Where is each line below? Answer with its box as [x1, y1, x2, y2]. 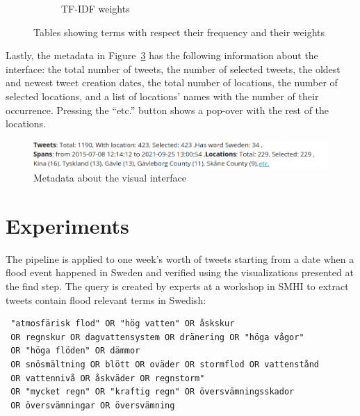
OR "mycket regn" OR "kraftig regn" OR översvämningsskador [10, 387, 295, 397]
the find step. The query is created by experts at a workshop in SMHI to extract [6, 278, 349, 293]
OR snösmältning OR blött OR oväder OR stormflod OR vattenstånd [10, 359, 320, 369]
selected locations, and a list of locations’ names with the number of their [6, 88, 319, 103]
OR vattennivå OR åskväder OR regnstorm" [10, 373, 205, 383]
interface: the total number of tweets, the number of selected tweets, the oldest [6, 61, 341, 76]
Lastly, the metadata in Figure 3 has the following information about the [6, 48, 318, 63]
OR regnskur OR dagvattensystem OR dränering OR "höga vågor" [10, 332, 304, 342]
